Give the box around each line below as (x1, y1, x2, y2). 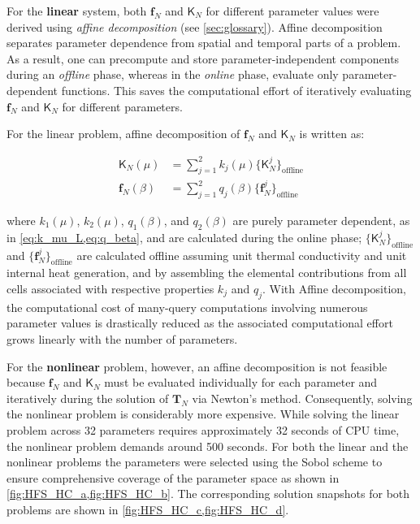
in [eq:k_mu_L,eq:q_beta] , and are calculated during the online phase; (6, 228, 362, 245)
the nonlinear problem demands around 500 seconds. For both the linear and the (6, 437, 409, 454)
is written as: (299, 125, 365, 142)
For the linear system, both (6, 2, 147, 19)
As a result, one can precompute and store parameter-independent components (6, 50, 400, 67)
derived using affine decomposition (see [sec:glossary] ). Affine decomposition (6, 18, 383, 35)
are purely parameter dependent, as (232, 212, 410, 229)
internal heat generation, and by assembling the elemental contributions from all (6, 264, 407, 281)
